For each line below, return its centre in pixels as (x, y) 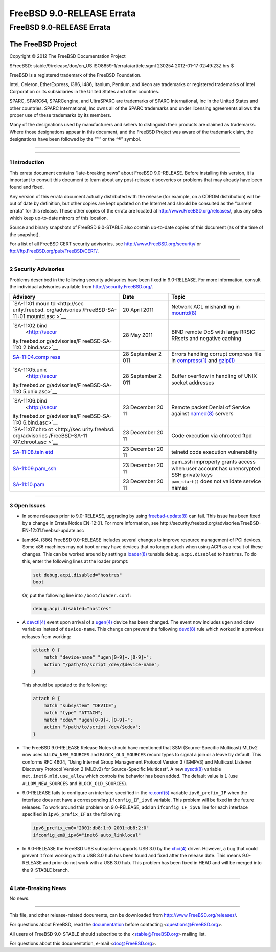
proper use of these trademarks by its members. (61, 115)
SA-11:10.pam (29, 484)
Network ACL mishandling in (206, 306)
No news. (19, 898)
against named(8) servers (202, 413)
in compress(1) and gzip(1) (203, 360)
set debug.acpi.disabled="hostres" (77, 575)
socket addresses (193, 383)
